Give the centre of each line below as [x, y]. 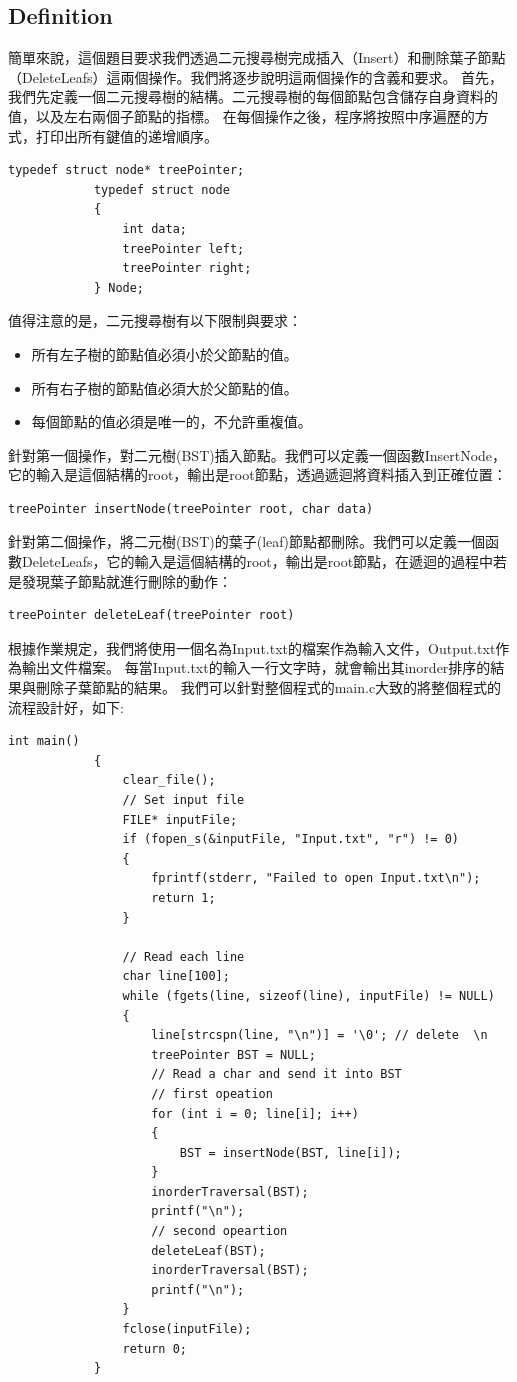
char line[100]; [176, 976]
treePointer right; [187, 268]
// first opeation [212, 1093]
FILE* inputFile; [180, 819]
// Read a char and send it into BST [276, 1074]
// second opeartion [219, 1231]
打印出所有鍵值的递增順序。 [126, 135]
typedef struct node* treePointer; [126, 170]
